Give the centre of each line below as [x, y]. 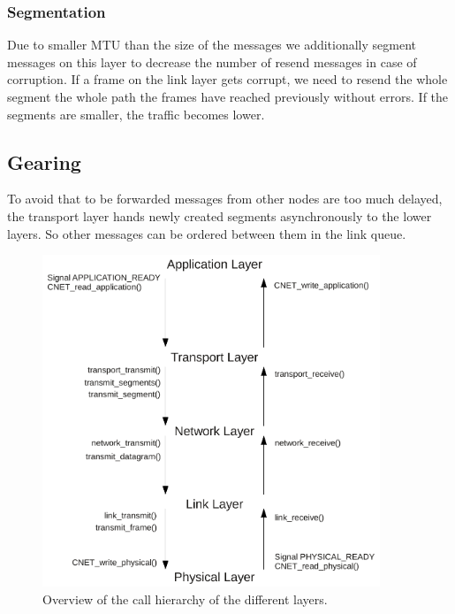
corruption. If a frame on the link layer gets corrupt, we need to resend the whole [227, 79]
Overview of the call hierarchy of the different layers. [185, 599]
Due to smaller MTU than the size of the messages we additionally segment [212, 45]
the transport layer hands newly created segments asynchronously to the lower [220, 215]
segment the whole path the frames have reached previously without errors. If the [228, 96]
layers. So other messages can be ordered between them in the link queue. [207, 233]
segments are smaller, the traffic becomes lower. [136, 114]
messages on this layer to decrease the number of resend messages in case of [212, 61]
